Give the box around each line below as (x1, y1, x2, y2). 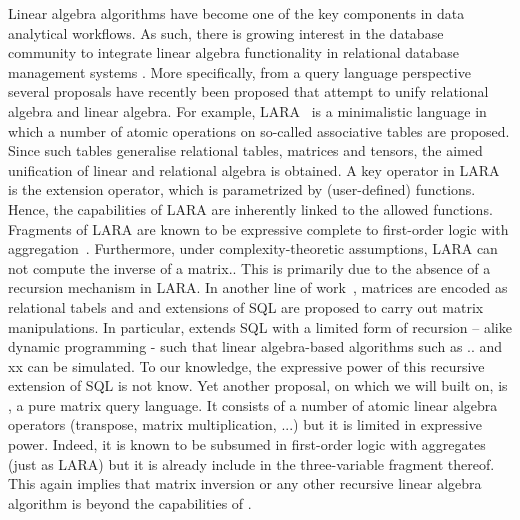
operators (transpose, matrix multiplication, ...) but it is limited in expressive (8, 414, 482, 435)
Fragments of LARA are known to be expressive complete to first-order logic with (8, 218, 509, 239)
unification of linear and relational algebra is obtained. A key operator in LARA (8, 159, 500, 180)
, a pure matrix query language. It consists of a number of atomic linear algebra (8, 394, 498, 415)
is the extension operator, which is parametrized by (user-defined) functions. (8, 179, 476, 200)
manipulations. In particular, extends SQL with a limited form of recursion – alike (8, 316, 512, 337)
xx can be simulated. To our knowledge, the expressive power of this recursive (8, 355, 485, 376)
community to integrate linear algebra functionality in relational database (8, 42, 459, 63)
